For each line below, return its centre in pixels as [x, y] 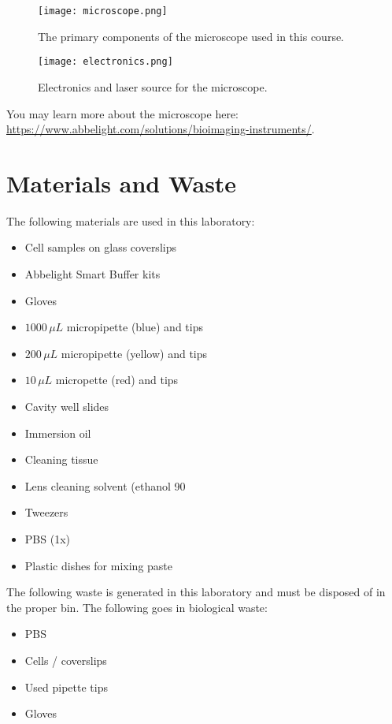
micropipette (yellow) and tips [134, 353]
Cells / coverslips [66, 660]
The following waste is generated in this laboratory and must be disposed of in [196, 592]
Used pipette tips [66, 687]
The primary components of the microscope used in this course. [191, 36]
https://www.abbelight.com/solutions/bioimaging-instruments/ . [161, 129]
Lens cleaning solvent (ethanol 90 [105, 485]
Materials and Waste [122, 183]
